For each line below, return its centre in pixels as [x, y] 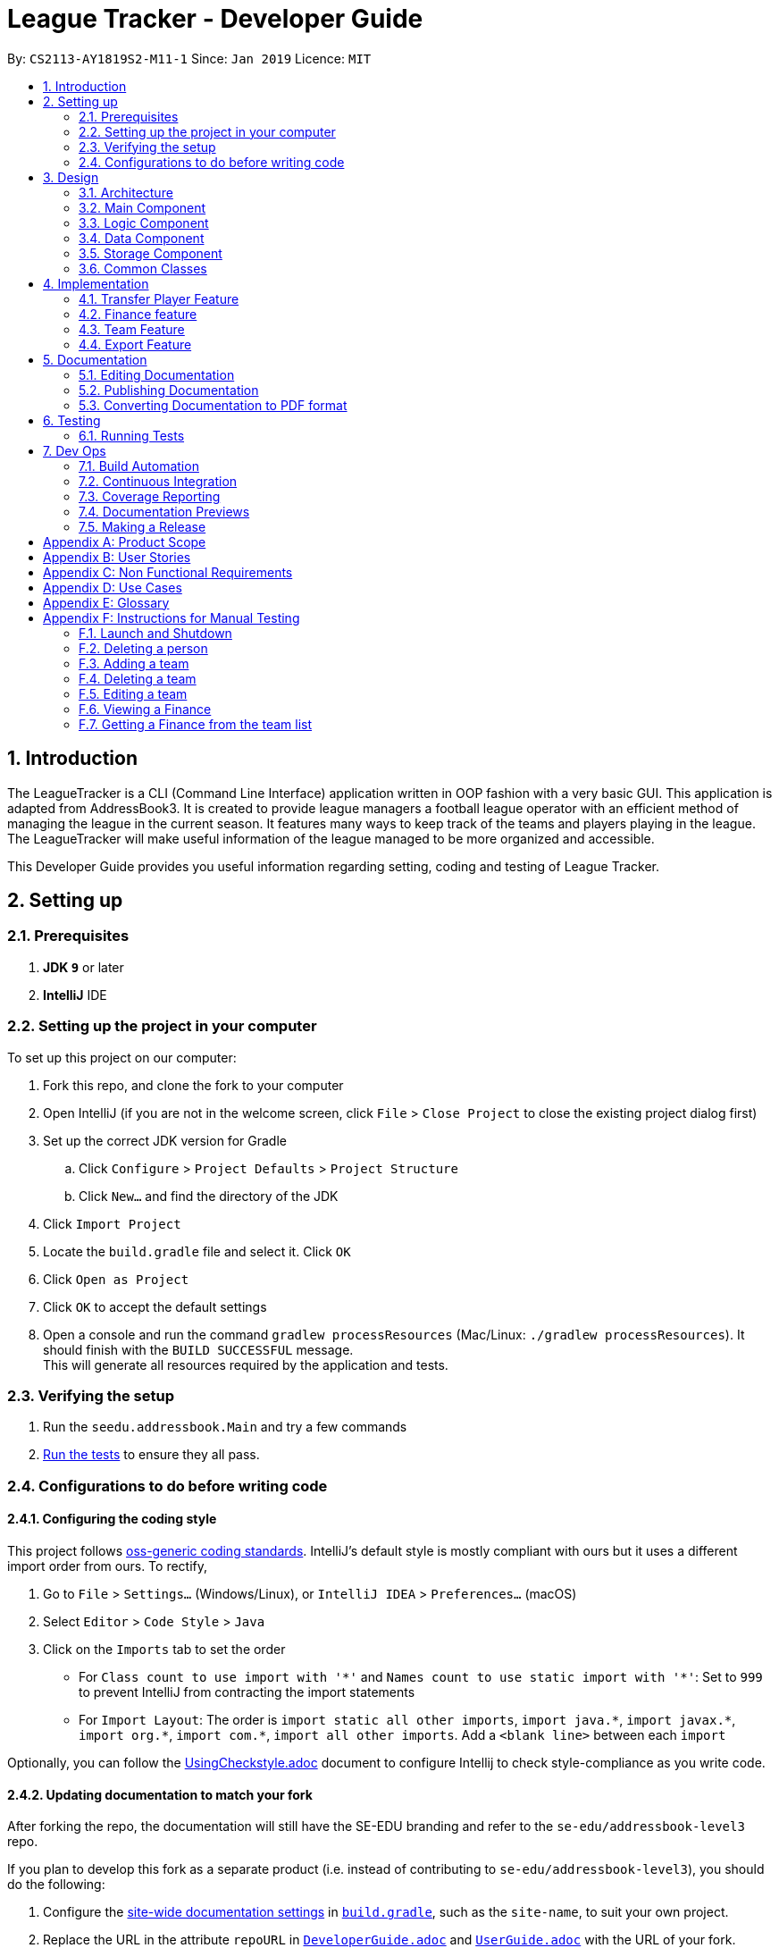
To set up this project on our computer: [122, 1057]
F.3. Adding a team [134, 663]
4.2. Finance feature [138, 314]
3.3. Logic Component [144, 223]
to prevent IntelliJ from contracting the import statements [247, 1692]
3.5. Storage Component [151, 253]
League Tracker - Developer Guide [215, 19]
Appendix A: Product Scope [125, 542]
